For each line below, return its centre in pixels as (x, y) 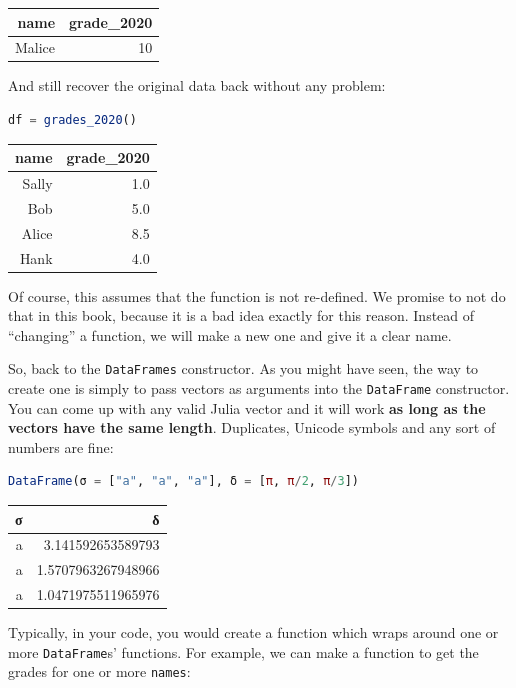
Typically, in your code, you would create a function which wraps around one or (253, 632)
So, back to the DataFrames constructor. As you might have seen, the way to (243, 368)
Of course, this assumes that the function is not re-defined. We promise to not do (257, 295)
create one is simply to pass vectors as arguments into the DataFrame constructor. (259, 388)
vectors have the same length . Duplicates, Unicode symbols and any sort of (252, 427)
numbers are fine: (61, 446)
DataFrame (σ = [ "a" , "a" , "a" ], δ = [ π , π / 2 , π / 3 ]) (184, 481)
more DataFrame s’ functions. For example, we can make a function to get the (243, 651)
